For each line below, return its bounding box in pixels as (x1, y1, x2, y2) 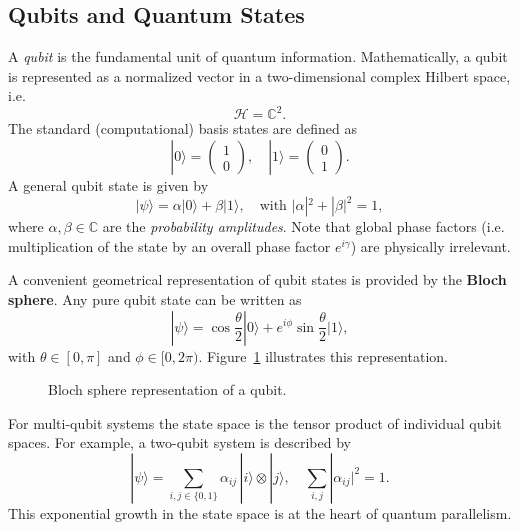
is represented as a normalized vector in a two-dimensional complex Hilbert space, (8, 65, 511, 86)
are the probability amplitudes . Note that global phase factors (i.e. (102, 216, 505, 237)
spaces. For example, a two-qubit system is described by (8, 432, 351, 453)
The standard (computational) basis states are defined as (8, 118, 357, 139)
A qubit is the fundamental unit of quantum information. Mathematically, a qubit (8, 46, 508, 67)
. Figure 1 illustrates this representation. (198, 345, 448, 366)
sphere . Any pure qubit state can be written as (8, 288, 302, 309)
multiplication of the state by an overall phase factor (8, 235, 331, 256)
